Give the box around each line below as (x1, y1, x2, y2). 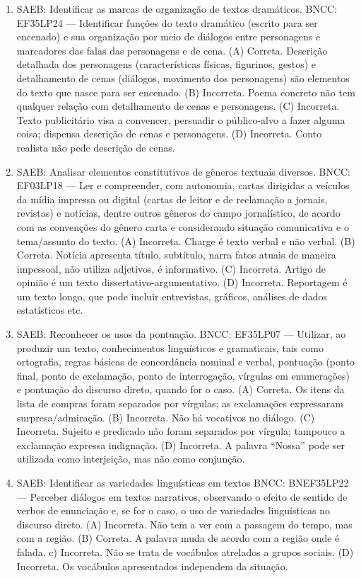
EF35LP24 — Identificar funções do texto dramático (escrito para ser (16, 15, 318, 30)
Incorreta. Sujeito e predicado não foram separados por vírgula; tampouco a (16, 424, 345, 438)
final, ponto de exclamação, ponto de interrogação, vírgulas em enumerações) (16, 368, 350, 382)
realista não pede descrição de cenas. (16, 140, 175, 154)
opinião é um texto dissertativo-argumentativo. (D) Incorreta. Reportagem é (16, 275, 348, 290)
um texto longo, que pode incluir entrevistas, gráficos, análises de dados (16, 288, 328, 303)
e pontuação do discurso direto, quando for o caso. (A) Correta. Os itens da (16, 382, 345, 397)
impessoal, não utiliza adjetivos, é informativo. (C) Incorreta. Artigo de (16, 261, 326, 276)
